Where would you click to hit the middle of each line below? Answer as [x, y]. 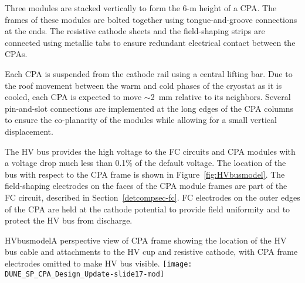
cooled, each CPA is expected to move [73, 97]
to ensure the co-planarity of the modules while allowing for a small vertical [141, 120]
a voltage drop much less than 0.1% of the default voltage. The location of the [145, 163]
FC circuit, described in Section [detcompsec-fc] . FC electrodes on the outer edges [152, 197]
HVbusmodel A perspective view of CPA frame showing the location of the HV [146, 240]
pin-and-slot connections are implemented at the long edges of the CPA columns [149, 108]
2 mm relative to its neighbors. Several [221, 97]
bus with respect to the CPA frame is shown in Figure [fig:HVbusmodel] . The [145, 174]
